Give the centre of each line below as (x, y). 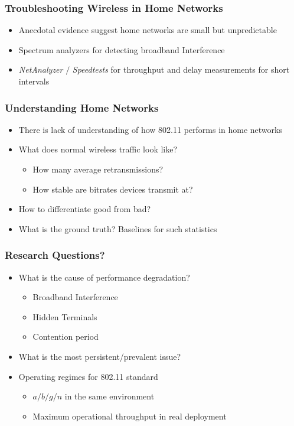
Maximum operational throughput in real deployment (130, 416)
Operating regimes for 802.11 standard (88, 376)
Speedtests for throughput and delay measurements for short (181, 69)
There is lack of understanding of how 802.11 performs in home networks (150, 129)
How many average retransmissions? (98, 169)
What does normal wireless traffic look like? (98, 149)
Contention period (66, 336)
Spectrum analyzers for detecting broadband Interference (122, 49)
